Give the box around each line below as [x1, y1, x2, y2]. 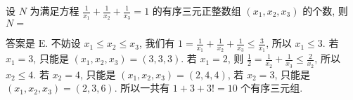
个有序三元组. [240, 80, 303, 95]
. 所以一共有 [114, 80, 170, 95]
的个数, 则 [302, 3, 348, 17]
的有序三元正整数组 [152, 3, 241, 17]
